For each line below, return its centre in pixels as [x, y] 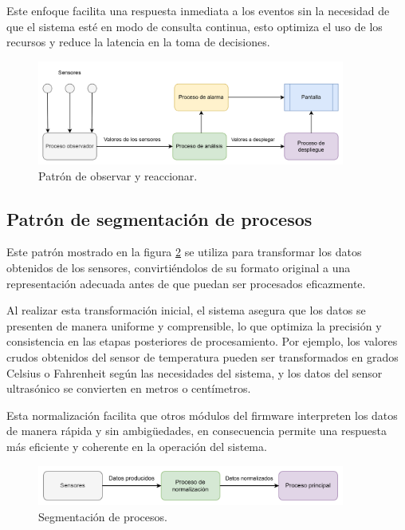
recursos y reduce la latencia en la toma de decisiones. [138, 42]
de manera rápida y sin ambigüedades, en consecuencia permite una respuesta [197, 431]
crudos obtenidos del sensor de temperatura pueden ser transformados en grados [202, 357]
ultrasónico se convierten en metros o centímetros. [129, 388]
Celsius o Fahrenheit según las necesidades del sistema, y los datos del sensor [195, 372]
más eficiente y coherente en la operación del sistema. [137, 446]
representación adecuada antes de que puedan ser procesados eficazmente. [186, 283]
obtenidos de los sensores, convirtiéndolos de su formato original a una [179, 268]
